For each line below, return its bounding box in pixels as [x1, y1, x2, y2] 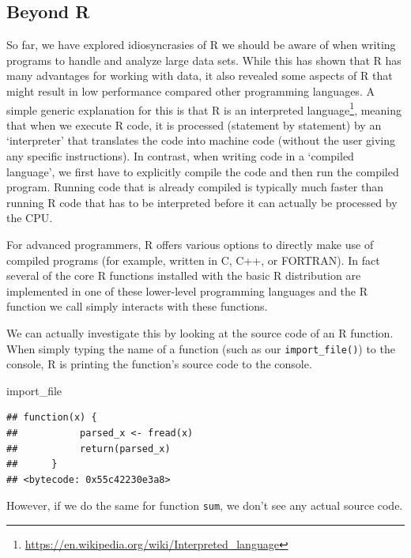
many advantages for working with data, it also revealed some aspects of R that [6, 67, 393, 84]
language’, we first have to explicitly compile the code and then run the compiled [6, 163, 399, 179]
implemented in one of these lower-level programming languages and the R [6, 282, 368, 299]
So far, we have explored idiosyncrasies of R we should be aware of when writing [6, 36, 396, 53]
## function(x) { [6, 412, 97, 424]
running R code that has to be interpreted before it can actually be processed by [6, 194, 398, 210]
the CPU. [6, 209, 53, 226]
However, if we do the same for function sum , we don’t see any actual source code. [6, 497, 403, 514]
